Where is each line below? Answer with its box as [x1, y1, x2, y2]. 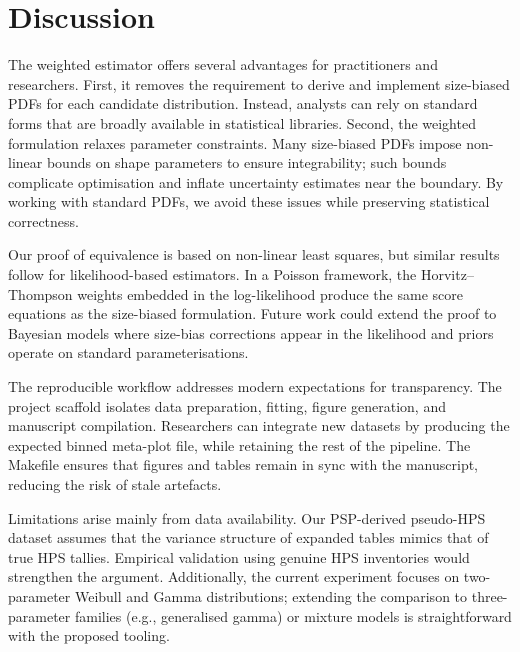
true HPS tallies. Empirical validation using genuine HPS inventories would [8, 546, 470, 567]
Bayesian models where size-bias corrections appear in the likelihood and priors [8, 322, 494, 343]
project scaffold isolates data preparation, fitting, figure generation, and [8, 395, 446, 416]
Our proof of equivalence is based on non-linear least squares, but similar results [8, 244, 500, 265]
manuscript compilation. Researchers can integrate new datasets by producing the [8, 415, 510, 436]
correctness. [8, 210, 79, 231]
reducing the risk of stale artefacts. [8, 474, 222, 494]
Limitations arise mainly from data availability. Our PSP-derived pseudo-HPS [8, 507, 486, 528]
